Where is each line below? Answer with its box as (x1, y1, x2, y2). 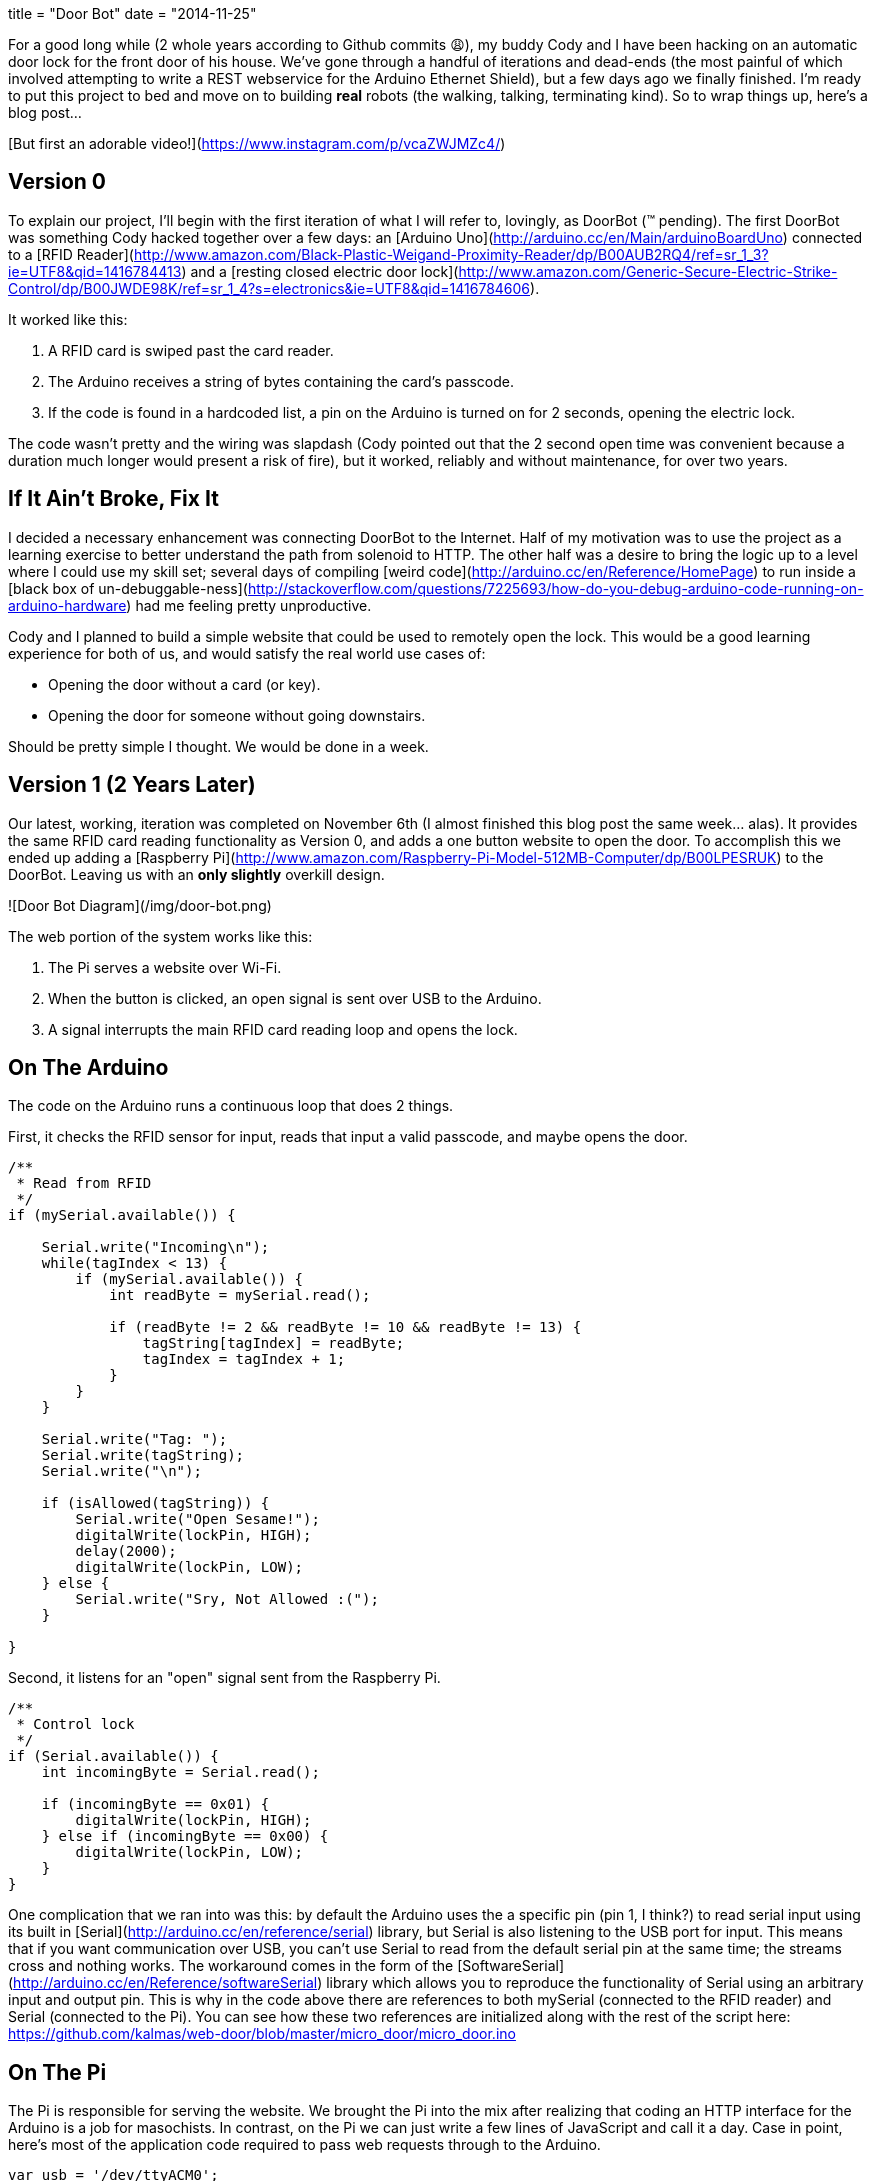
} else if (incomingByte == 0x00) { (41, 1828, 329, 1845)
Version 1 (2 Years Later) (8, 772, 256, 798)
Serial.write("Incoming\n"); (41, 1239, 270, 1256)
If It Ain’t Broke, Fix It (8, 486, 219, 512)
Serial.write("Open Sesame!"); (75, 1511, 320, 1528)
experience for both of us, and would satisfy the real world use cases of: (8, 644, 486, 662)
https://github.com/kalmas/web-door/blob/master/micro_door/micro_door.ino (8, 2025, 516, 2043)
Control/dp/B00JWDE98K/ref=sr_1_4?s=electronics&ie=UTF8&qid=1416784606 (8, 279, 531, 297)
